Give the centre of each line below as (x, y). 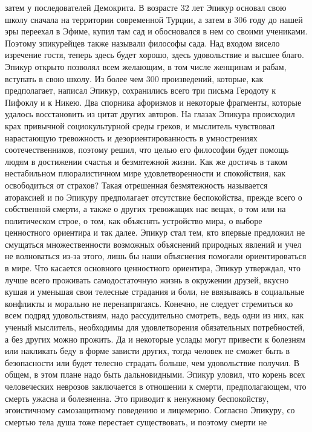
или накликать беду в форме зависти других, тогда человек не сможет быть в (148, 351)
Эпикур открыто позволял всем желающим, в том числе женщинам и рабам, (146, 66)
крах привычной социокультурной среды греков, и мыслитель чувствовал (140, 125)
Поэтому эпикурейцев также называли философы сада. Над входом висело (142, 43)
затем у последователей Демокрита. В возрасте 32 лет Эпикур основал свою (146, 7)
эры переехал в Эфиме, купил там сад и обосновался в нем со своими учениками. (156, 31)
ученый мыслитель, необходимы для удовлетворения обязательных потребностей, (155, 327)
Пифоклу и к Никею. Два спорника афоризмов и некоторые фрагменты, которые (153, 102)
